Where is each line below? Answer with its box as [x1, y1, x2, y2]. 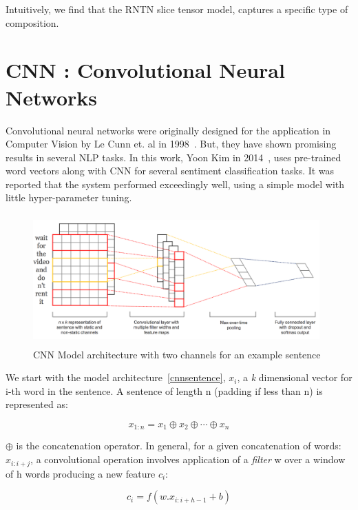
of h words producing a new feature [6, 466, 156, 480]
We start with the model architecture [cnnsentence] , [6, 370, 226, 385]
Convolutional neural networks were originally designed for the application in [6, 123, 331, 137]
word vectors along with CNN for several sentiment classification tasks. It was [6, 163, 335, 178]
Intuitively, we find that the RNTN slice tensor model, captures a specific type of [6, 2, 348, 16]
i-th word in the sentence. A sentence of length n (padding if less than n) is [6, 383, 323, 398]
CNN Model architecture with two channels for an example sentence [33, 347, 321, 361]
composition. [6, 15, 59, 30]
